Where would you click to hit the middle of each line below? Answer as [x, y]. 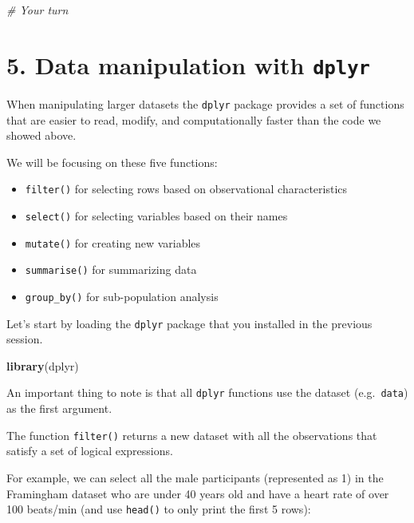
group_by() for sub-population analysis [122, 296]
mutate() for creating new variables [113, 242]
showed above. [41, 135]
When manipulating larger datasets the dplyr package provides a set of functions [205, 103]
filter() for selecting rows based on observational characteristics [186, 189]
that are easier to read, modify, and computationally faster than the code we [194, 119]
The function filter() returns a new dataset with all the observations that [192, 435]
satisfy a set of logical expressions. [90, 451]
